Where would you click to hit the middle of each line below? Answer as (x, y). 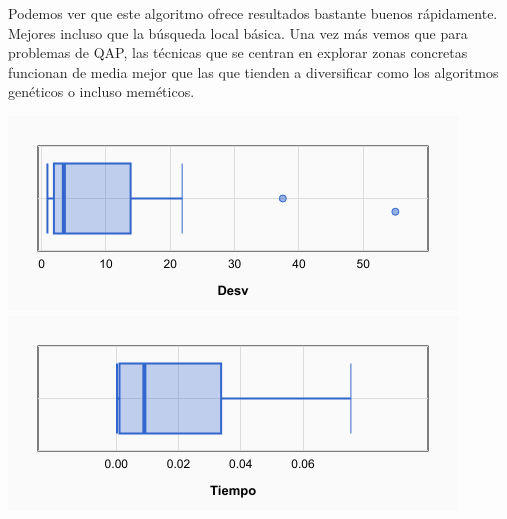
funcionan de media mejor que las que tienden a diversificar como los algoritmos (253, 71)
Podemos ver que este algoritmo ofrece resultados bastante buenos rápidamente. (253, 13)
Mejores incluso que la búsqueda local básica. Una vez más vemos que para (238, 32)
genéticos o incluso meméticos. (101, 91)
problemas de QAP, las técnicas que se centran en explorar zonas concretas (238, 52)
